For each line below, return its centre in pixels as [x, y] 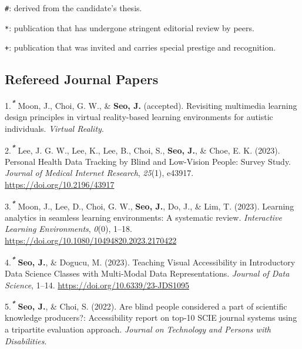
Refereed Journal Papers [82, 79]
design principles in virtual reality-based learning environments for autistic [139, 117]
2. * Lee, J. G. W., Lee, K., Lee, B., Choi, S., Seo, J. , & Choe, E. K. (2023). [142, 149]
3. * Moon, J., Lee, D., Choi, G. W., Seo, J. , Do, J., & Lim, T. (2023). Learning [150, 205]
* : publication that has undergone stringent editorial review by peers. [130, 27]
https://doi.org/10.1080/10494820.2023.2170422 [91, 240]
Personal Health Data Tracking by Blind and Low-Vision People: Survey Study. [148, 161]
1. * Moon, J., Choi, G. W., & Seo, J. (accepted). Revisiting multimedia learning [151, 104]
